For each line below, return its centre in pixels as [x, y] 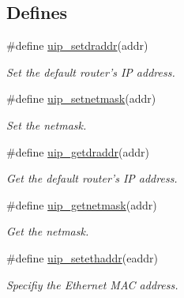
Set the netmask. [47, 124]
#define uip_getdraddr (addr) [78, 151]
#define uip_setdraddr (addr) [77, 45]
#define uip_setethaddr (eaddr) [82, 257]
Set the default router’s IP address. [91, 72]
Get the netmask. [48, 231]
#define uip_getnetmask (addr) [82, 204]
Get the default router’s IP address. [92, 178]
